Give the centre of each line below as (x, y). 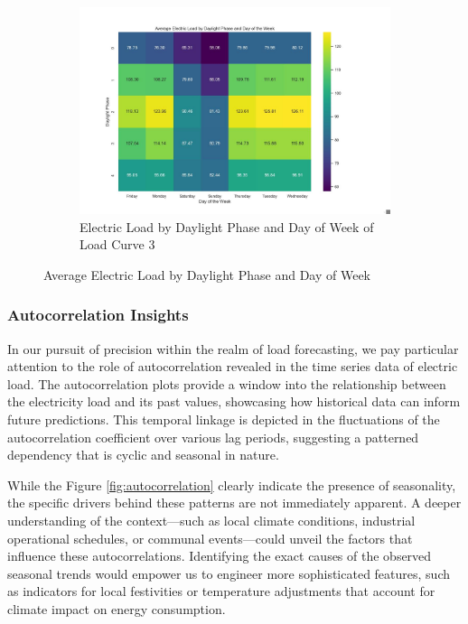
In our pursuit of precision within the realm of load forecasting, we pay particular (233, 348)
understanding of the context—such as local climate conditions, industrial (211, 521)
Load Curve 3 (117, 244)
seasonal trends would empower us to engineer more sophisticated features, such (229, 573)
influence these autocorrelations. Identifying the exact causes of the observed (220, 556)
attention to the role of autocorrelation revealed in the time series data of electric (233, 366)
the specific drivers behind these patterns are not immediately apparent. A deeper (234, 503)
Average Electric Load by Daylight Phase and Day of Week (207, 274)
